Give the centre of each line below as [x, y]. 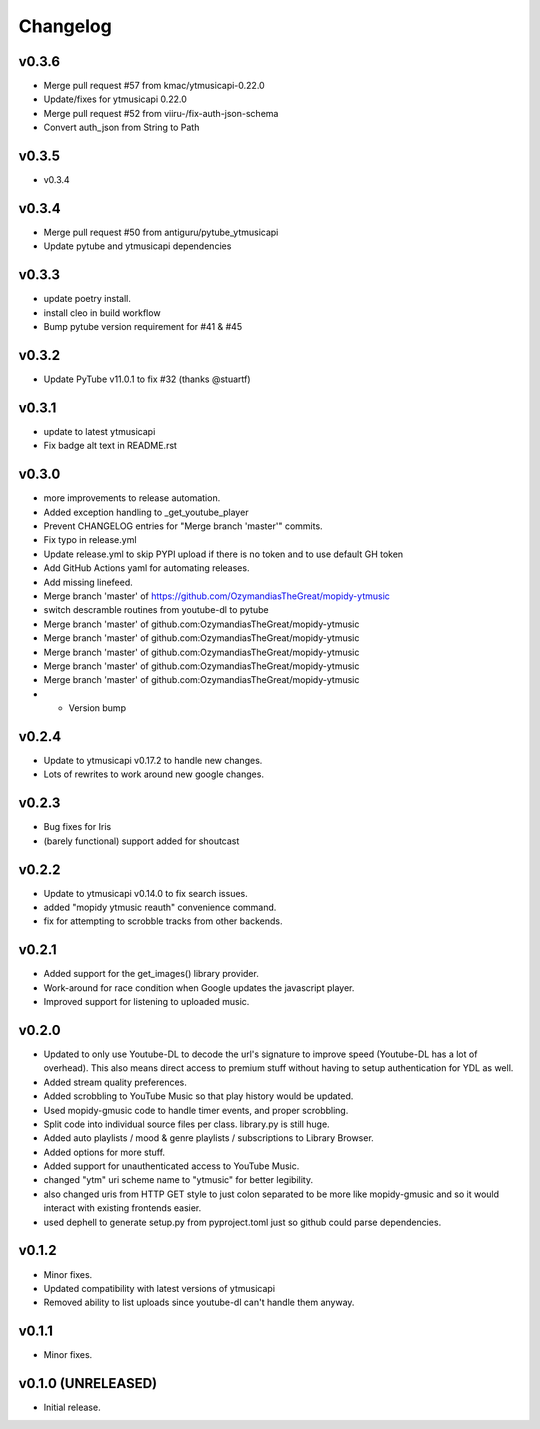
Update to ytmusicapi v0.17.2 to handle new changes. [153, 760]
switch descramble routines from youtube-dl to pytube [156, 610]
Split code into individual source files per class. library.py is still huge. [186, 1124]
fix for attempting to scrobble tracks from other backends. [163, 921]
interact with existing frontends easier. [122, 1208]
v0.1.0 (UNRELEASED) [88, 1383]
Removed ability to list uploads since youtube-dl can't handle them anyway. [199, 1302]
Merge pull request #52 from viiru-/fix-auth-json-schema [161, 113]
